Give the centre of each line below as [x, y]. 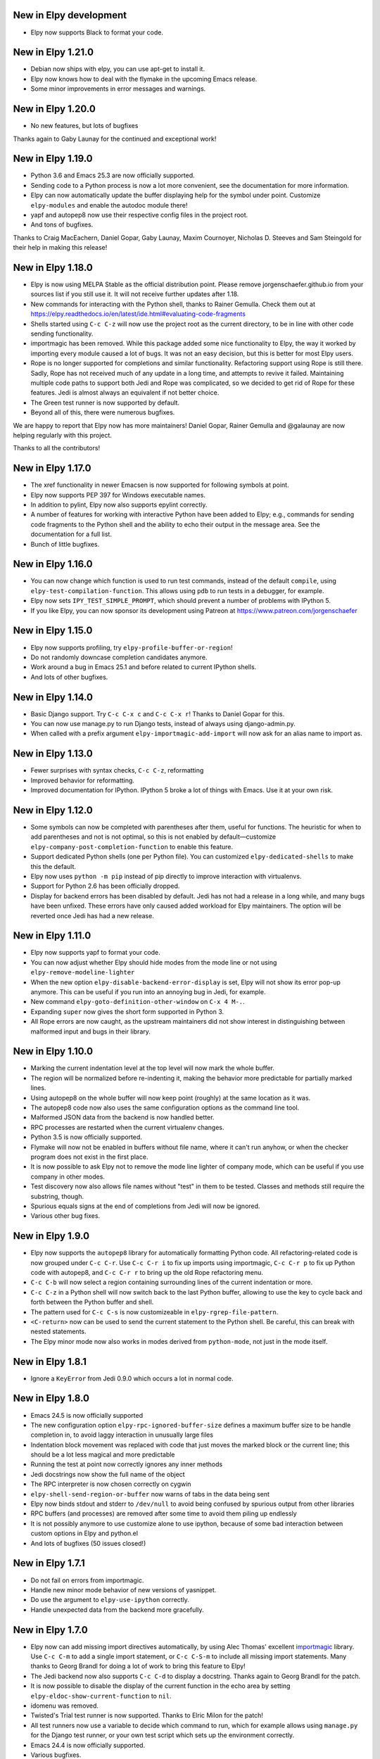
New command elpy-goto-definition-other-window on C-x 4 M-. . [138, 1002]
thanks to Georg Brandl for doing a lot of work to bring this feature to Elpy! [138, 1666]
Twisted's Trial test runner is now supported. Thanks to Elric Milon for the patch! [147, 1715]
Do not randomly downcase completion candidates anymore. [119, 657]
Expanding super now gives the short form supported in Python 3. [127, 1011]
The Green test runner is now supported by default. [105, 402]
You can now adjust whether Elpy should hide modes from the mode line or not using [154, 962]
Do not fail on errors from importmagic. [87, 1580]
